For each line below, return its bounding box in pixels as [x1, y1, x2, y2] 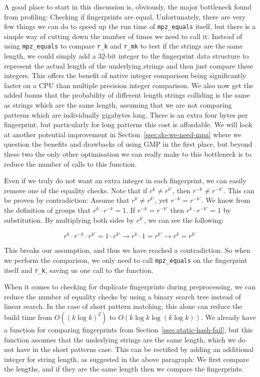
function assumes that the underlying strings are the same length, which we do [4, 334, 245, 344]
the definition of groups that [4, 205, 91, 215]
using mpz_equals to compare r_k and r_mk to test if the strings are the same [4, 41, 243, 51]
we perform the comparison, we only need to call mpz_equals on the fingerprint [4, 254, 247, 265]
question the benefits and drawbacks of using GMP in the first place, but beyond [4, 139, 252, 149]
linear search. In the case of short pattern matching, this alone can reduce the [4, 301, 242, 311]
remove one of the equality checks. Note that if [4, 185, 147, 195]
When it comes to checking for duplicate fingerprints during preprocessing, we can [4, 281, 255, 292]
